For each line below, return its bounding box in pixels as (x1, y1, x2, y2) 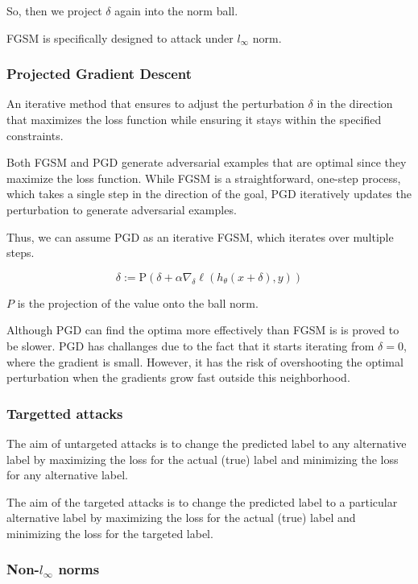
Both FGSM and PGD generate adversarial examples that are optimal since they (6, 154, 407, 171)
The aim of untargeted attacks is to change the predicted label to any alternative (6, 434, 407, 451)
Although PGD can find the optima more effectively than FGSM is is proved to (6, 321, 399, 338)
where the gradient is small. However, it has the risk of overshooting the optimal (6, 353, 404, 370)
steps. (6, 244, 35, 261)
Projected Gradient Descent (6, 64, 192, 84)
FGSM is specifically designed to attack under (6, 29, 234, 46)
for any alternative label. (6, 466, 128, 483)
